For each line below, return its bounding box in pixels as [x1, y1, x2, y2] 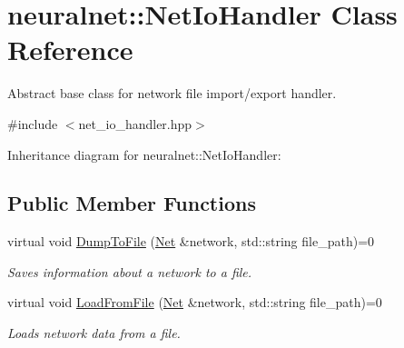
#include [7, 114, 58, 133]
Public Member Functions [7, 189, 256, 217]
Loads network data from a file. [7, 323, 181, 343]
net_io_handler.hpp [78, 114, 192, 133]
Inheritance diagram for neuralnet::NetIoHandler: [7, 144, 281, 164]
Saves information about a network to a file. [7, 262, 252, 281]
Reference [7, 31, 133, 68]
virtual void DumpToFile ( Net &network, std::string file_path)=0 [7, 232, 375, 251]
